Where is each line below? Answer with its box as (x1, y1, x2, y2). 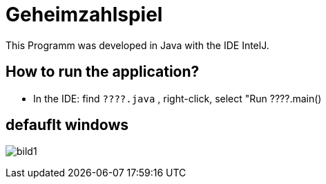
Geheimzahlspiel (6, 3, 163, 26)
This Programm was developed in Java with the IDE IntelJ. (6, 39, 269, 51)
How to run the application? (6, 63, 200, 81)
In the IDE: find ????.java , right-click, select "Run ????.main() (33, 92, 322, 104)
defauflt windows (6, 116, 129, 134)
